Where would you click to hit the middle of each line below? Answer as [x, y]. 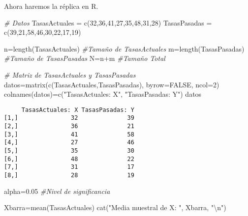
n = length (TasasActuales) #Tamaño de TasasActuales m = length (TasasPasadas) [124, 48]
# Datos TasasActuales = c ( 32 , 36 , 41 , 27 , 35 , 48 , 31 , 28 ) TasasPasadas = [108, 22]
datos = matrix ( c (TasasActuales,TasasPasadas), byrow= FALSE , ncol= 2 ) [112, 84]
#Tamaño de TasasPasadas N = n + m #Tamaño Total [85, 58]
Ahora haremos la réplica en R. [51, 6]
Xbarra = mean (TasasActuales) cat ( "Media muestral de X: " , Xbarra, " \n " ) [115, 207]
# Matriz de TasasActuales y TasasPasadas [70, 74]
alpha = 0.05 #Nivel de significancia [57, 191]
